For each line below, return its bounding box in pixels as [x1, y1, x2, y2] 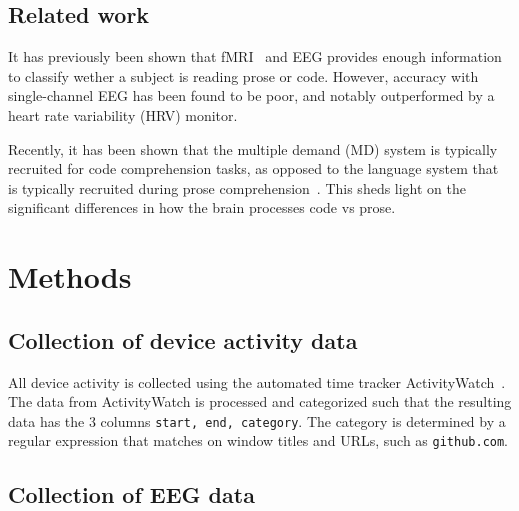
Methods [8, 256, 132, 297]
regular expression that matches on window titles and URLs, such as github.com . [8, 430, 509, 451]
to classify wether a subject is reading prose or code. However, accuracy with [8, 65, 479, 86]
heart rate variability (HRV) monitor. [8, 104, 238, 125]
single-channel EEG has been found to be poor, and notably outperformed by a [8, 85, 495, 106]
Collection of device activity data [8, 324, 358, 355]
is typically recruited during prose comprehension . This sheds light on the [8, 177, 467, 198]
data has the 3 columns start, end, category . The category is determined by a [8, 410, 506, 431]
